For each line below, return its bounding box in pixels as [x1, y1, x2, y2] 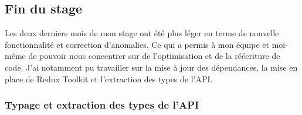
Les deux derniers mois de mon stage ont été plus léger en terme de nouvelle [5, 27, 279, 39]
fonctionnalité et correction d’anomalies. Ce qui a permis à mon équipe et [5, 38, 269, 50]
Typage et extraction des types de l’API [5, 97, 199, 112]
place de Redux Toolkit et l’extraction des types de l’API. [5, 72, 213, 85]
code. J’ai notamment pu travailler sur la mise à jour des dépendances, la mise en [5, 61, 298, 73]
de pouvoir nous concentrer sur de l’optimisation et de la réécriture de [28, 50, 280, 62]
